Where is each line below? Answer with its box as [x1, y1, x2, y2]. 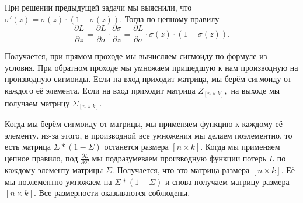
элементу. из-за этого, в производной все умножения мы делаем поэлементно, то [5, 129, 292, 141]
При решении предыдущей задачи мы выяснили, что [5, 1, 192, 13]
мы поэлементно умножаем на [5, 175, 112, 187]
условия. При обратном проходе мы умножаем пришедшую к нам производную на [5, 61, 298, 73]
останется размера [104, 140, 169, 153]
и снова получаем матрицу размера [165, 175, 290, 187]
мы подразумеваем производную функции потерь [92, 152, 266, 164]
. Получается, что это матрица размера [112, 164, 250, 176]
